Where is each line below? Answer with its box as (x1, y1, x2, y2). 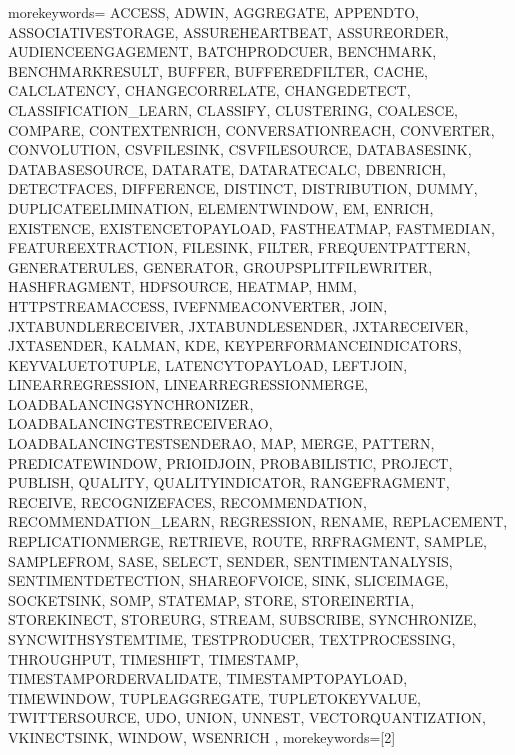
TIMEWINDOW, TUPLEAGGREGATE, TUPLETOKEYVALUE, (8, 687, 421, 708)
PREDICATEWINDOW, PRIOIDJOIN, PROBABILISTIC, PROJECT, (8, 452, 453, 473)
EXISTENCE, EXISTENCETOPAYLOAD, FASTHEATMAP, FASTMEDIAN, (8, 217, 495, 238)
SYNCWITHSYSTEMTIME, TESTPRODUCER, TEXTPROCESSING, (8, 629, 456, 649)
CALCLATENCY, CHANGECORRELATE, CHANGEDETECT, (8, 80, 411, 101)
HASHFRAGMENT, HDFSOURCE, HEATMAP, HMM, (8, 276, 357, 297)
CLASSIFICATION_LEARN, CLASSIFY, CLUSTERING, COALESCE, (8, 99, 458, 120)
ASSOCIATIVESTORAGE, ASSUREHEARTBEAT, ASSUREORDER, (8, 21, 449, 42)
